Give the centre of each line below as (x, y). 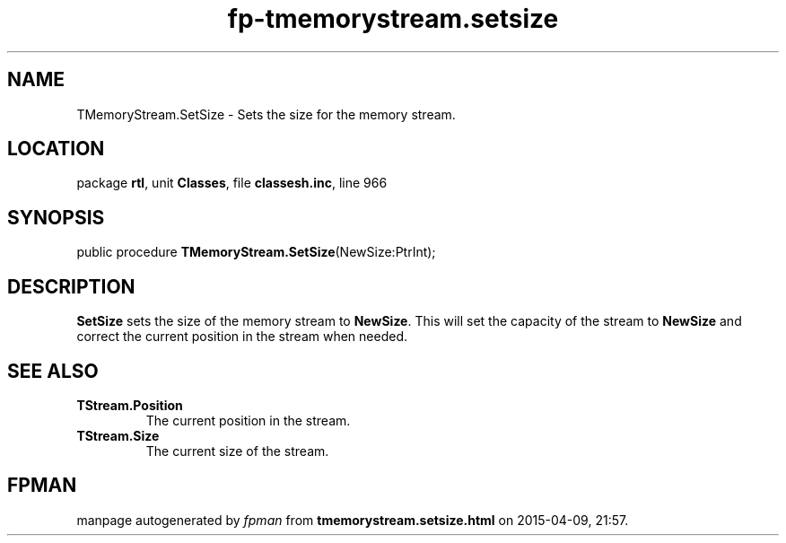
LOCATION (56, 149)
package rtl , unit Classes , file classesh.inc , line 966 (232, 183)
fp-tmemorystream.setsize (393, 19)
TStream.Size (118, 435)
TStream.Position (130, 405)
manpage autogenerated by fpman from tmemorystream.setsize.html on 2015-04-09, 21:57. (353, 520)
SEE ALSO (53, 371)
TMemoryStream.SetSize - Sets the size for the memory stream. (266, 114)
